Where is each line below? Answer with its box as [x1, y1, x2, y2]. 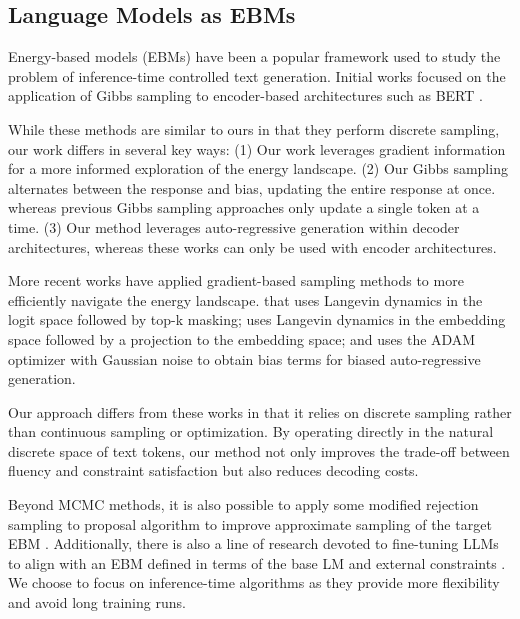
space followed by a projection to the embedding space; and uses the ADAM [8, 328, 476, 349]
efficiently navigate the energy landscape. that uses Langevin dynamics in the [8, 289, 483, 310]
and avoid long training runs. [8, 592, 186, 613]
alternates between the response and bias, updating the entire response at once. [8, 177, 496, 198]
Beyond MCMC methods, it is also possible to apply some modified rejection [8, 494, 479, 515]
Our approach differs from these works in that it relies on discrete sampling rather [8, 401, 512, 422]
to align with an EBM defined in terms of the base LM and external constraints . [8, 552, 506, 573]
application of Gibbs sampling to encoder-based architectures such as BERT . [8, 85, 483, 106]
